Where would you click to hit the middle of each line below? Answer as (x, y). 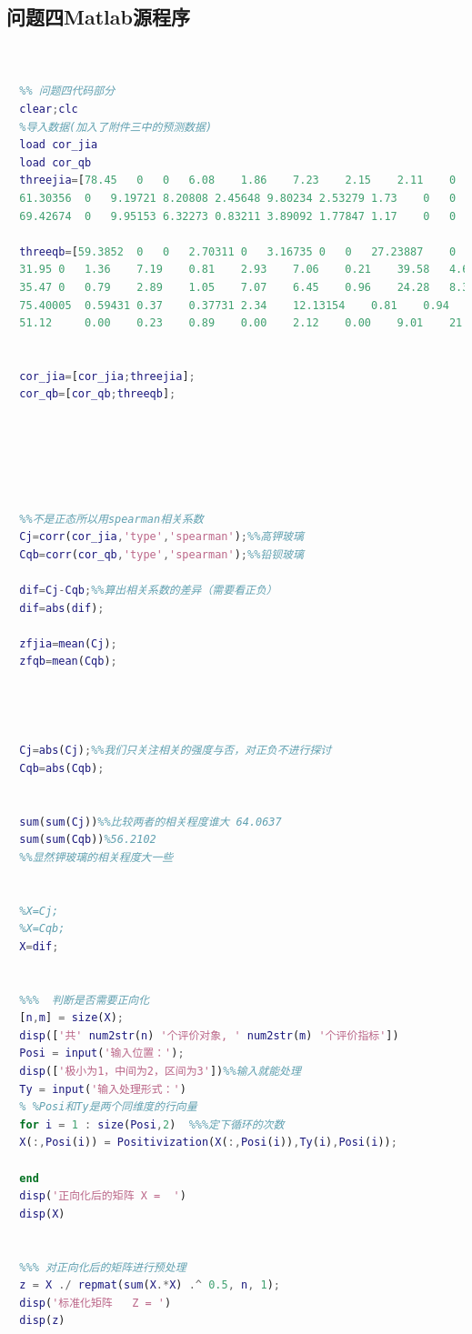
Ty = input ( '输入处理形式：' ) (103, 1089)
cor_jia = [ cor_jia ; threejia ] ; (107, 376)
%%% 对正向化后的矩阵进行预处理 (103, 1267)
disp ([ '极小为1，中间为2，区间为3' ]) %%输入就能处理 (160, 1072)
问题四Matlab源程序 (98, 17)
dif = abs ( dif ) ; (62, 608)
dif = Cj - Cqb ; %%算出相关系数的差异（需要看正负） (148, 591)
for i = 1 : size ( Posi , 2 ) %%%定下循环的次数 (152, 1124)
